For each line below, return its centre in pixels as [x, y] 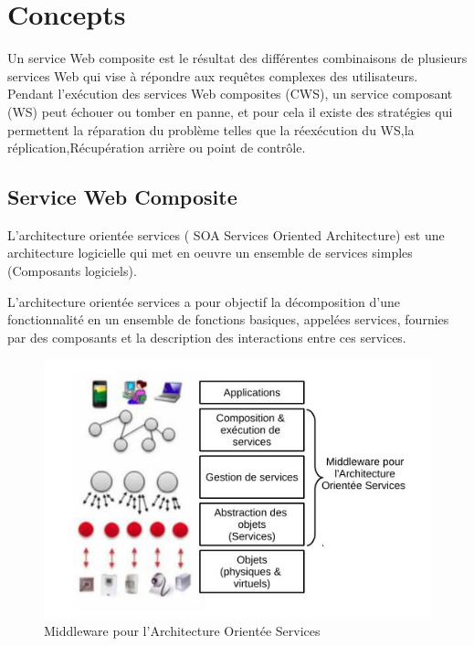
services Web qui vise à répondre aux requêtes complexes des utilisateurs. [213, 75]
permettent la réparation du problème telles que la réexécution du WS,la [211, 129]
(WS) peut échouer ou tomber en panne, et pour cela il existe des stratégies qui [230, 111]
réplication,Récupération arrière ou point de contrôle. [157, 148]
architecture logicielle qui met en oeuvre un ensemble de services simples [210, 253]
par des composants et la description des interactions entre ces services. [207, 337]
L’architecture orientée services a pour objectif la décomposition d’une [204, 301]
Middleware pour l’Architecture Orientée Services [182, 631]
